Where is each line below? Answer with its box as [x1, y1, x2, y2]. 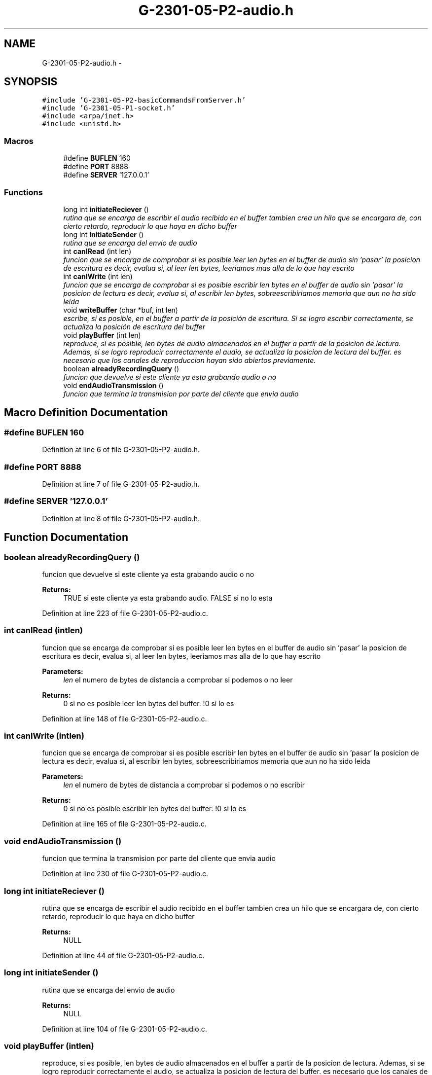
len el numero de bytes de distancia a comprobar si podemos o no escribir [63, 781, 305, 789]
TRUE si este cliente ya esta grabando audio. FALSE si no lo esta [63, 593, 273, 602]
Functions [4, 187, 43, 197]
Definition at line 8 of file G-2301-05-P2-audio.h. [42, 514, 200, 523]
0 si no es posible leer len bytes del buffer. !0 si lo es [63, 699, 234, 708]
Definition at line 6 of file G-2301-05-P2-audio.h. [42, 445, 200, 454]
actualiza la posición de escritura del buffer [63, 322, 205, 331]
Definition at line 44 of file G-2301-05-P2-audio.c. [42, 951, 205, 960]
